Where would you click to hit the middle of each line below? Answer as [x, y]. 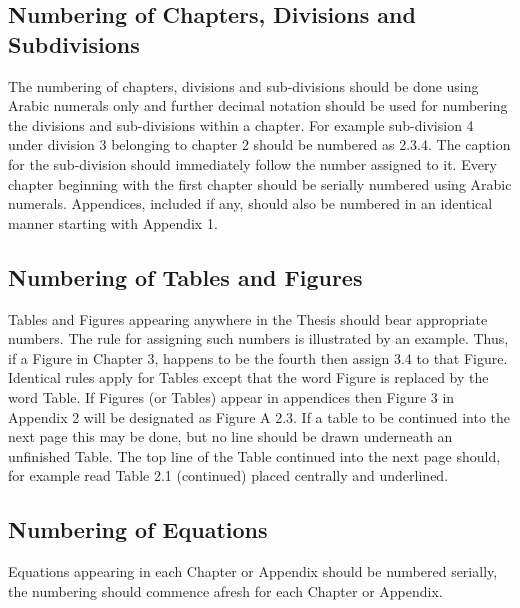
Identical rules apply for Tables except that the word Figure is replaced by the [248, 377]
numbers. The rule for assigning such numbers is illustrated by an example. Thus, [258, 338]
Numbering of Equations [138, 529]
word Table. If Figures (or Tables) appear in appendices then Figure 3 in [231, 396]
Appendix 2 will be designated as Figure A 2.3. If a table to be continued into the [259, 416]
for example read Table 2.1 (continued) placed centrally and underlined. [228, 475]
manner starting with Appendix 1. [113, 222]
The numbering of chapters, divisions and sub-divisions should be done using [243, 85]
